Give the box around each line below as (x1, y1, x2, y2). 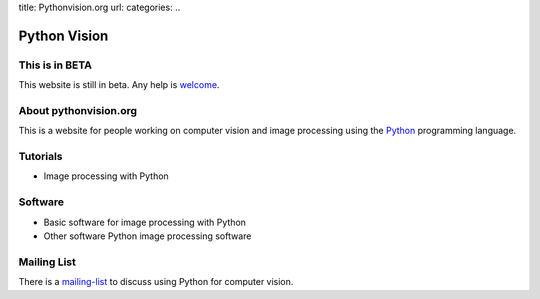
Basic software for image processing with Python (43, 216, 247, 228)
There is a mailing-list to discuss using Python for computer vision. (18, 276, 294, 288)
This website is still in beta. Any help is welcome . (18, 79, 220, 91)
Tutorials (18, 150, 64, 164)
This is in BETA (18, 58, 92, 72)
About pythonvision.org (18, 103, 138, 117)
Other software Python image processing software (43, 230, 252, 242)
